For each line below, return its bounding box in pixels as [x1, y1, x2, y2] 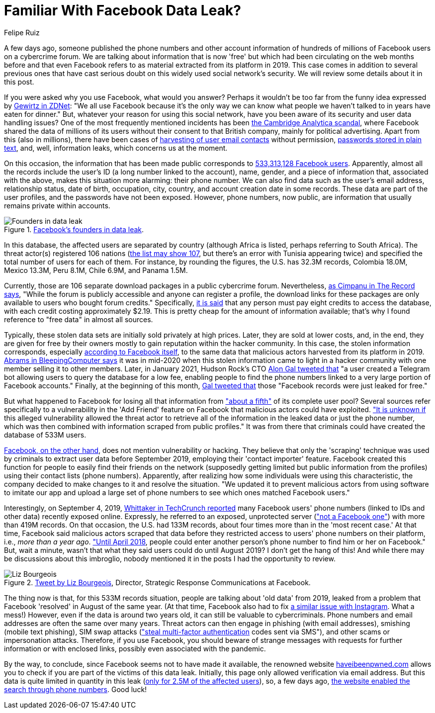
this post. [4, 77, 34, 86]
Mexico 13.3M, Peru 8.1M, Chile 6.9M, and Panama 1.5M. [4, 266, 188, 274]
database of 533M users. [4, 430, 87, 439]
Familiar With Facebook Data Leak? [4, 2, 241, 19]
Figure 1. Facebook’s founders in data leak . [4, 225, 144, 234]
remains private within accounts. [4, 201, 110, 210]
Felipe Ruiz [4, 28, 40, 37]
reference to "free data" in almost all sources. [4, 315, 153, 324]
